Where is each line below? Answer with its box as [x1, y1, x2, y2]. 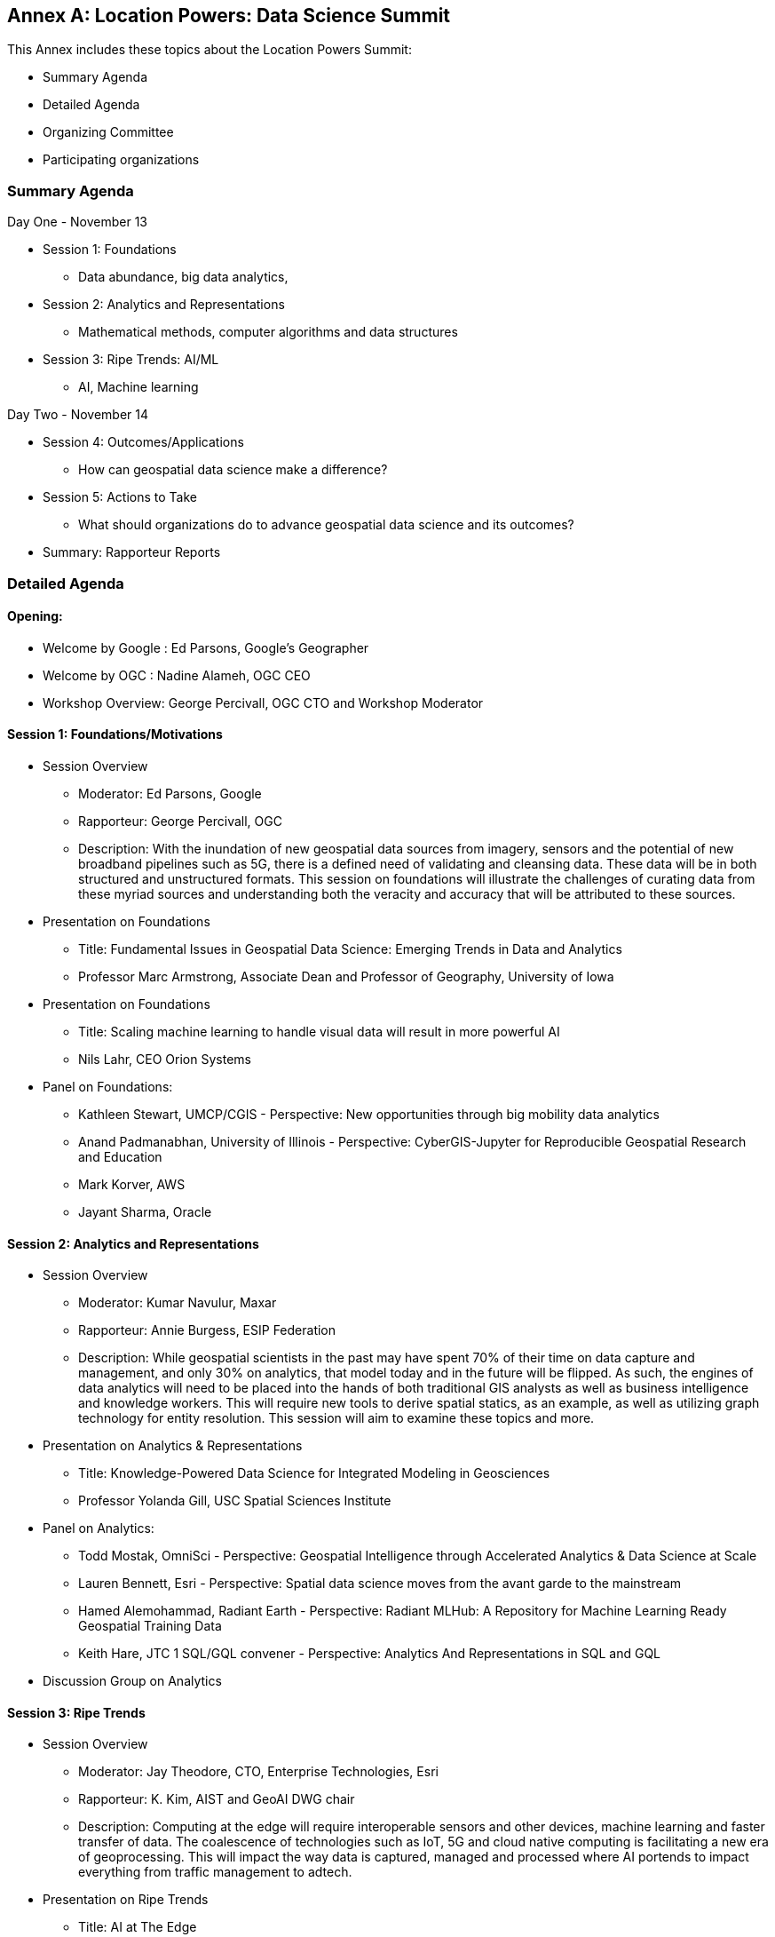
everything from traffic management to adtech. [78, 1864, 352, 1880]
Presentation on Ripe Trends [43, 1892, 209, 1908]
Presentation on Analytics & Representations [43, 1438, 303, 1454]
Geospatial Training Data [78, 1618, 222, 1634]
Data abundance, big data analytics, [78, 269, 289, 285]
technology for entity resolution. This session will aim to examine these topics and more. [78, 1410, 595, 1426]
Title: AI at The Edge [78, 1919, 197, 1935]
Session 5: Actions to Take [43, 489, 197, 505]
